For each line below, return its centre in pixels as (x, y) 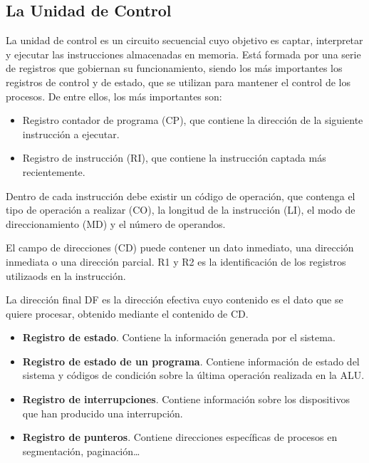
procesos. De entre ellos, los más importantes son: (114, 96)
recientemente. (54, 171)
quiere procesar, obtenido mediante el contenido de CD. (127, 313)
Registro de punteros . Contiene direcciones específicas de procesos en (180, 437)
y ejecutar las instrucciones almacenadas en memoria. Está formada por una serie (183, 54)
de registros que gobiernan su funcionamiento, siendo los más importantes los (174, 68)
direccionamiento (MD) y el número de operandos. (116, 223)
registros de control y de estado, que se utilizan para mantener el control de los (178, 82)
